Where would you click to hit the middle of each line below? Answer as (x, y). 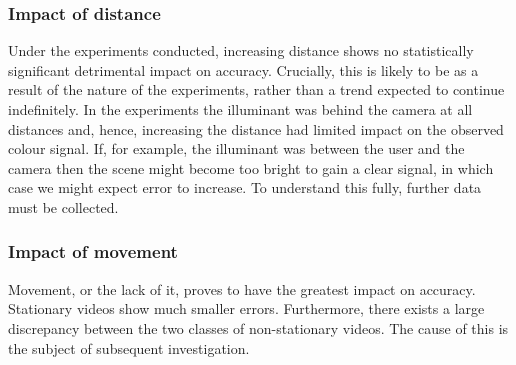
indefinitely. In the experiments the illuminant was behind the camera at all (240, 109)
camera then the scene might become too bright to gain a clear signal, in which (251, 167)
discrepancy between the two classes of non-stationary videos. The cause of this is (258, 327)
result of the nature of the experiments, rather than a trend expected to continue (256, 89)
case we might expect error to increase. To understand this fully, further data (245, 187)
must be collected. (63, 206)
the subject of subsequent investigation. (129, 347)
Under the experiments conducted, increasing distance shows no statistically (241, 50)
